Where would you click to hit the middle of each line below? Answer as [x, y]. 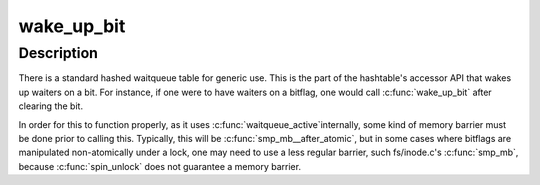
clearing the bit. [51, 106]
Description [58, 53]
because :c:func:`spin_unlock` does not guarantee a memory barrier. [160, 166]
